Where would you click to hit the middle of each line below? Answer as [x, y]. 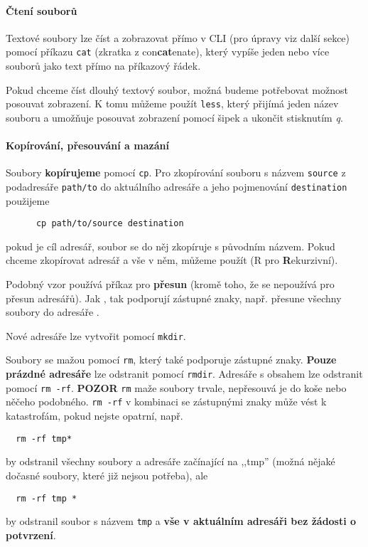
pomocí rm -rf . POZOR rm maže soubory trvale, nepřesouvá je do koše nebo [176, 387]
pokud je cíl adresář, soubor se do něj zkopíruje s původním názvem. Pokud [171, 246]
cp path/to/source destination [110, 224]
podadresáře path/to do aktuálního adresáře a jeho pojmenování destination [177, 186]
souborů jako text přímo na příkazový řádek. [103, 66]
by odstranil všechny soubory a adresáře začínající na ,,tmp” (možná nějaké [171, 461]
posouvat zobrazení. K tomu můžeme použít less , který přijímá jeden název [172, 103]
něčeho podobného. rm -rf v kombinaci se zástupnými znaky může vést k [166, 402]
